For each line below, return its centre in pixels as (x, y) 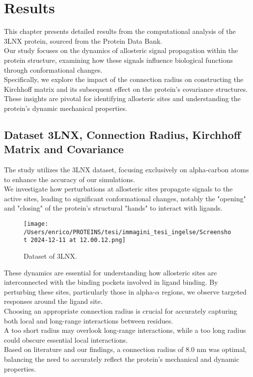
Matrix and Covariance (64, 149)
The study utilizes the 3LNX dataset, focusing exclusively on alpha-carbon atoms (126, 170)
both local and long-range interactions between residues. (89, 320)
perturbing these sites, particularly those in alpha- (80, 291)
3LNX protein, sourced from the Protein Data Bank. (83, 40)
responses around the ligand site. (53, 301)
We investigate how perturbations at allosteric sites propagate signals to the (118, 189)
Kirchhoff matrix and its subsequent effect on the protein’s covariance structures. (126, 89)
